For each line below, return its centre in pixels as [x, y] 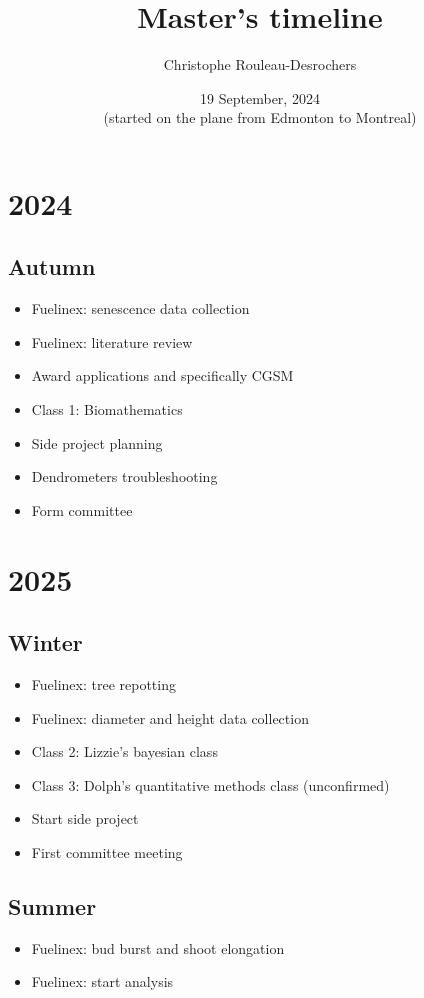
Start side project [85, 818]
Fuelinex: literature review [112, 341]
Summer [52, 905]
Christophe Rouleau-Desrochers [260, 64]
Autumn [52, 266]
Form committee [82, 509]
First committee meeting [107, 852]
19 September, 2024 [260, 97]
